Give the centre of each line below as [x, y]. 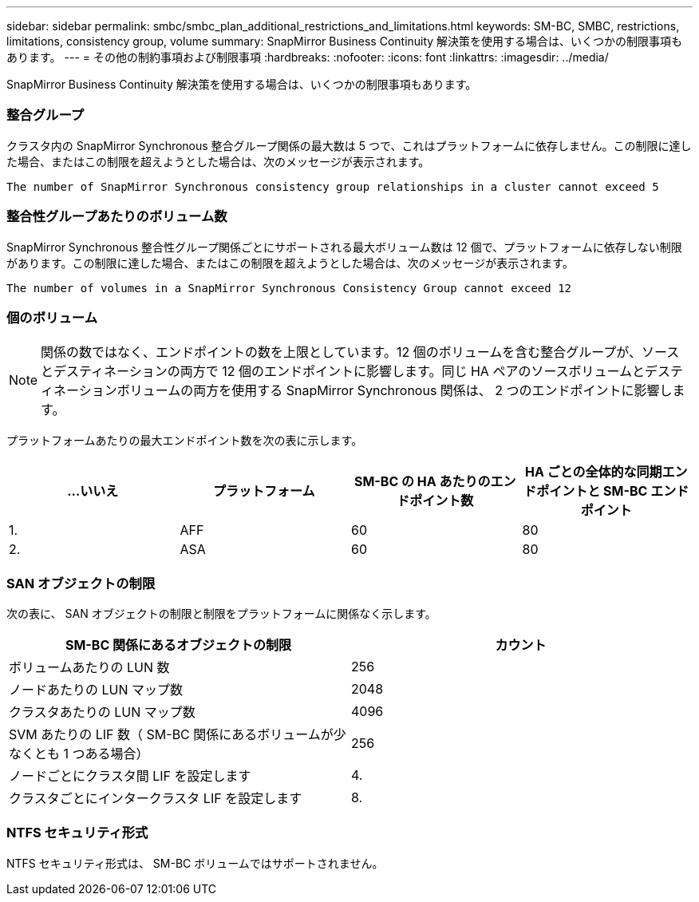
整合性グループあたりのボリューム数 [117, 217]
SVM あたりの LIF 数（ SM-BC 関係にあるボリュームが [171, 734]
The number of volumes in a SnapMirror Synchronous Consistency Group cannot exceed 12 [289, 288]
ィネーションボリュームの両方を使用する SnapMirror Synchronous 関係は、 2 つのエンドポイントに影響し [357, 391]
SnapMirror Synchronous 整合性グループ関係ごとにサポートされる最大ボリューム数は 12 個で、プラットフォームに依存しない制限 [344, 247]
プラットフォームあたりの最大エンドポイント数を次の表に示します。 [185, 441]
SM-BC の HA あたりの [422, 482]
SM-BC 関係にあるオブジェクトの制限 [178, 645]
